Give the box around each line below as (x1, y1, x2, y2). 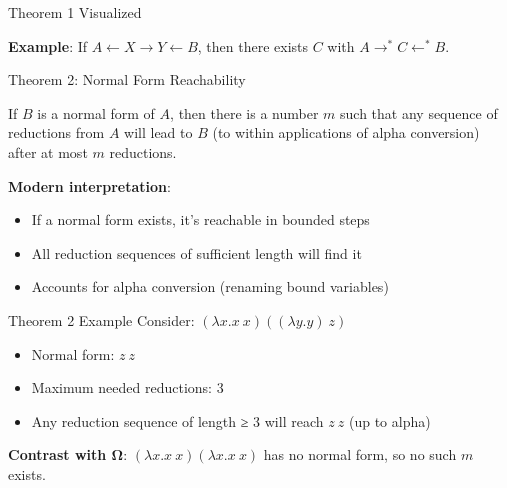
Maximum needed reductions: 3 (31, 377, 224, 398)
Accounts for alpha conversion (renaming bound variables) (31, 276, 389, 297)
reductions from (8, 122, 105, 143)
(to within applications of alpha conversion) (212, 122, 480, 143)
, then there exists (197, 35, 309, 56)
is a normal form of (37, 102, 155, 123)
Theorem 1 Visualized (8, 2, 142, 22)
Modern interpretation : (8, 175, 171, 196)
